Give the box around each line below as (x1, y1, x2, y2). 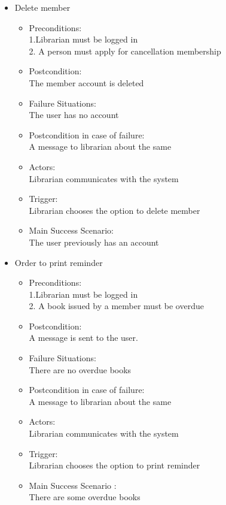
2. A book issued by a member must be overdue (29, 300, 204, 312)
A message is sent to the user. (29, 331, 138, 344)
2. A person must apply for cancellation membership (29, 44, 221, 57)
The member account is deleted (29, 76, 144, 89)
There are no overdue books (29, 363, 132, 376)
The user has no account (29, 108, 119, 121)
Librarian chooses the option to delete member (29, 204, 200, 216)
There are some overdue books (29, 491, 141, 503)
